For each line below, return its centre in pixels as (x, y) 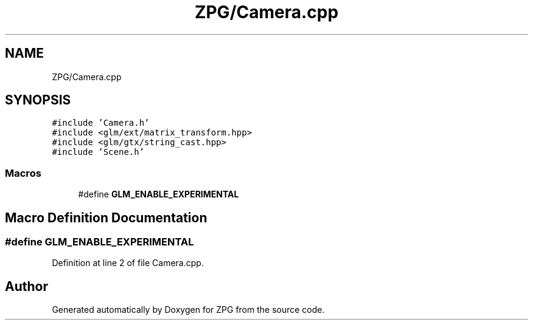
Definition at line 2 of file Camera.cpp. (128, 263)
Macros (23, 173)
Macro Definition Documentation (106, 217)
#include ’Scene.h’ (98, 152)
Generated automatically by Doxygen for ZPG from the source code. (188, 310)
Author (26, 286)
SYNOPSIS (38, 100)
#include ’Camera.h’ (101, 123)
